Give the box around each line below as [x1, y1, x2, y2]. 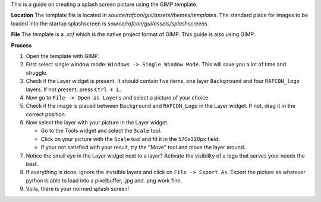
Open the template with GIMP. [26, 52, 99, 59]
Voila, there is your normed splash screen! [26, 185, 130, 193]
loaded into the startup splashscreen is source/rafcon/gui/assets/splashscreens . [11, 20, 209, 27]
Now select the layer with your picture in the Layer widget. [26, 119, 169, 126]
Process [11, 41, 32, 49]
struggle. [26, 69, 48, 76]
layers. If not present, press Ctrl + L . [26, 86, 121, 93]
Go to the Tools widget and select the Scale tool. [40, 127, 162, 134]
